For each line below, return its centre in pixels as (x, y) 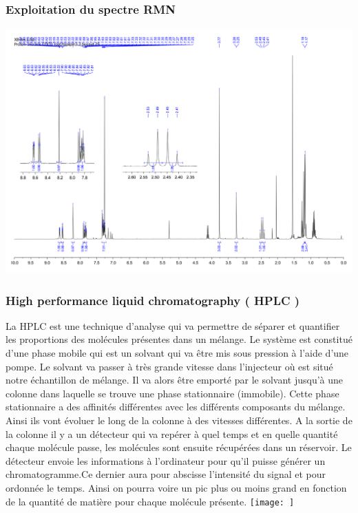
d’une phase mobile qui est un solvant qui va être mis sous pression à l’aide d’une (177, 353)
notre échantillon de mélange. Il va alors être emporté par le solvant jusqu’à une (175, 380)
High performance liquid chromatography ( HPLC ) (153, 300)
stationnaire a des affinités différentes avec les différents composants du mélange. (176, 407)
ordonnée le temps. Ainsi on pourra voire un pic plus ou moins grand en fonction (176, 488)
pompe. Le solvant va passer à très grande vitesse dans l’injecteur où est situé (169, 366)
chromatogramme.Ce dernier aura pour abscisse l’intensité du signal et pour (166, 474)
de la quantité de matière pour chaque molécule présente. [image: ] (150, 501)
